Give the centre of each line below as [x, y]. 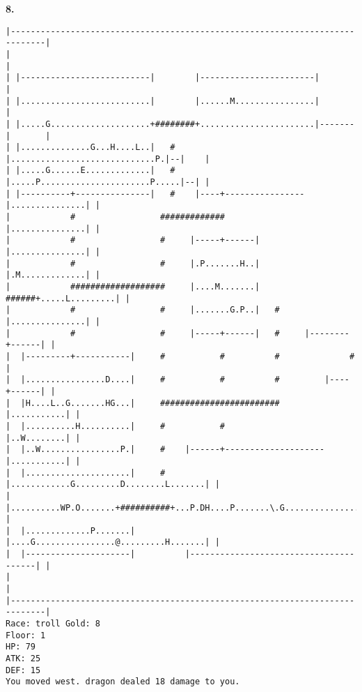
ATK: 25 [23, 659]
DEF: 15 [23, 670]
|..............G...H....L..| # [95, 148]
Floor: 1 [26, 635]
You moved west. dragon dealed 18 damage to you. [123, 682]
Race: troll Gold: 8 [53, 624]
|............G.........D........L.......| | [113, 484]
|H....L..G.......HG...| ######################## [150, 403]
